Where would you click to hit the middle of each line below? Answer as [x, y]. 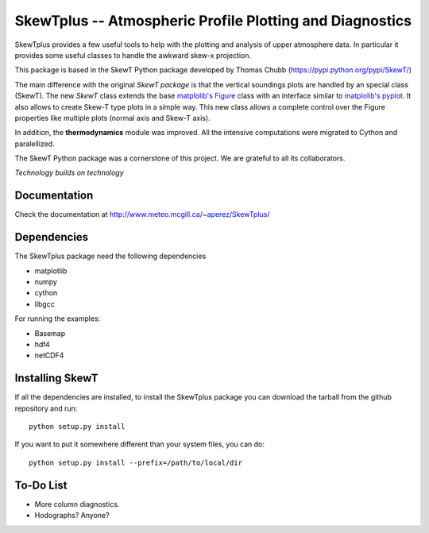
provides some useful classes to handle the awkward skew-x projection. [133, 55]
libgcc [44, 304]
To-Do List [41, 485]
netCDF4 [49, 355]
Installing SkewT [56, 379]
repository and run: [46, 408]
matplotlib [51, 271]
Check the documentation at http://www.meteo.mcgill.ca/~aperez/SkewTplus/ [142, 214]
